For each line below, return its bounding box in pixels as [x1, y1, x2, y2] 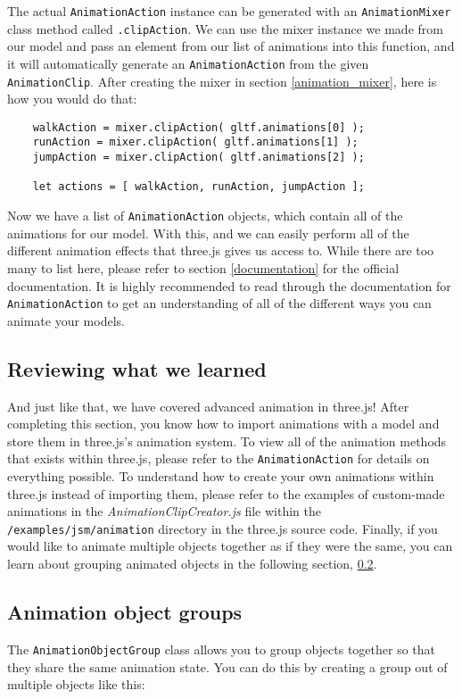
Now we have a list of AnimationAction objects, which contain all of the [7, 206, 403, 225]
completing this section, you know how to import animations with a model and [7, 414, 440, 433]
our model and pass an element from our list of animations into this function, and [7, 37, 455, 55]
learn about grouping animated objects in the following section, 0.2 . [7, 554, 377, 573]
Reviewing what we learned [7, 354, 267, 382]
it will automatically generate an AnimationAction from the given [7, 54, 369, 72]
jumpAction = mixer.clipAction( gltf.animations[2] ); [32, 151, 365, 164]
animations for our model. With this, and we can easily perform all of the [7, 223, 409, 242]
